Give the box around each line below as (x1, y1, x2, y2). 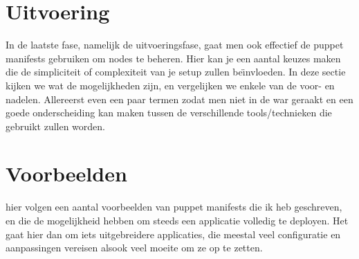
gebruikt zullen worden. (6, 118, 105, 133)
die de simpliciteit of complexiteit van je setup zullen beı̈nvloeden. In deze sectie (6, 64, 346, 79)
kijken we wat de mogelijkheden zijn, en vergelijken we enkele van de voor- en (6, 78, 335, 92)
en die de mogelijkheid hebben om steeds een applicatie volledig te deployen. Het (6, 213, 349, 227)
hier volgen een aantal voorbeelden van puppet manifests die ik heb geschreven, (6, 199, 342, 214)
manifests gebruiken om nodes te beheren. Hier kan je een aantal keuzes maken (6, 51, 341, 65)
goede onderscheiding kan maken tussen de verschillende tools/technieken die (6, 105, 332, 120)
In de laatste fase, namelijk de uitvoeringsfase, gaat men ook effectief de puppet (6, 37, 344, 52)
